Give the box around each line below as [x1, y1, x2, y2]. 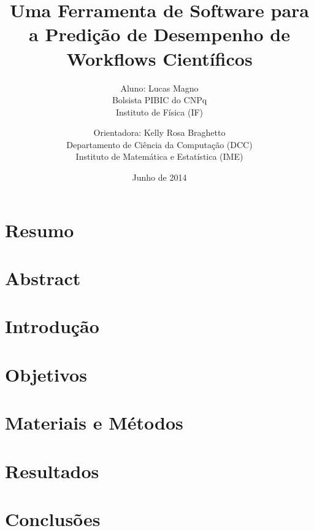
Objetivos [5, 361, 87, 387]
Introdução [5, 313, 99, 339]
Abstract [5, 265, 81, 291]
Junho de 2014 [132, 171, 187, 184]
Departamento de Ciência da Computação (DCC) [66, 138, 253, 151]
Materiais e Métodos [5, 410, 183, 435]
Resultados [5, 458, 99, 483]
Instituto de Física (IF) [115, 105, 204, 118]
